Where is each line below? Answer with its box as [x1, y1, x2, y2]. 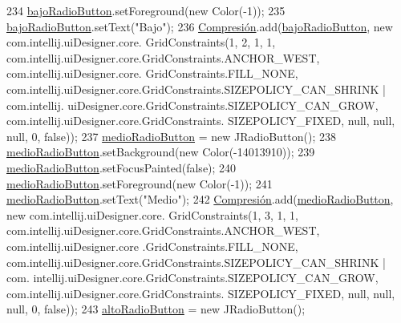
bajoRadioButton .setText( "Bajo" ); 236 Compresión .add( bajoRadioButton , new [6, 18, 393, 34]
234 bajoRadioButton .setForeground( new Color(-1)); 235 [6, 2, 286, 18]
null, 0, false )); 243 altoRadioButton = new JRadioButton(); [6, 301, 306, 317]
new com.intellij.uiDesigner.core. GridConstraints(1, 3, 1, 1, [6, 206, 298, 223]
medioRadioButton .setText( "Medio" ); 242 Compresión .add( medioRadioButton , [6, 191, 394, 208]
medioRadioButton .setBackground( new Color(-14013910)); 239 [6, 143, 315, 160]
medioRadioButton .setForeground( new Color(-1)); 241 [6, 175, 273, 192]
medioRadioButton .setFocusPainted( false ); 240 [6, 159, 237, 176]
